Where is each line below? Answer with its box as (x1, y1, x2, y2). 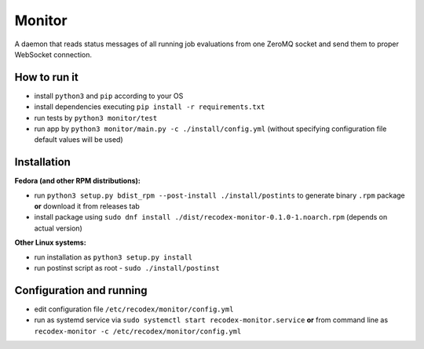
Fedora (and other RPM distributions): (14, 176, 141, 186)
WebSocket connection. (14, 49, 93, 59)
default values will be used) (34, 135, 123, 144)
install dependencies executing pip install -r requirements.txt (34, 102, 265, 111)
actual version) (34, 224, 82, 233)
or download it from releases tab (34, 202, 141, 211)
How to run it (14, 71, 79, 84)
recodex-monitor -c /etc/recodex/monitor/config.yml (34, 326, 242, 336)
